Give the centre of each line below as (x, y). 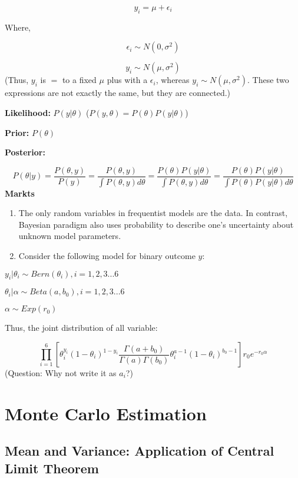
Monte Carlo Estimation (106, 413)
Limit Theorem (52, 468)
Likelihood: (28, 112)
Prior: (17, 132)
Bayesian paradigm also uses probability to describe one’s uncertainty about (156, 224)
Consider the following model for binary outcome (107, 256)
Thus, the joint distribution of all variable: (81, 328)
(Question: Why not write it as (61, 373)
